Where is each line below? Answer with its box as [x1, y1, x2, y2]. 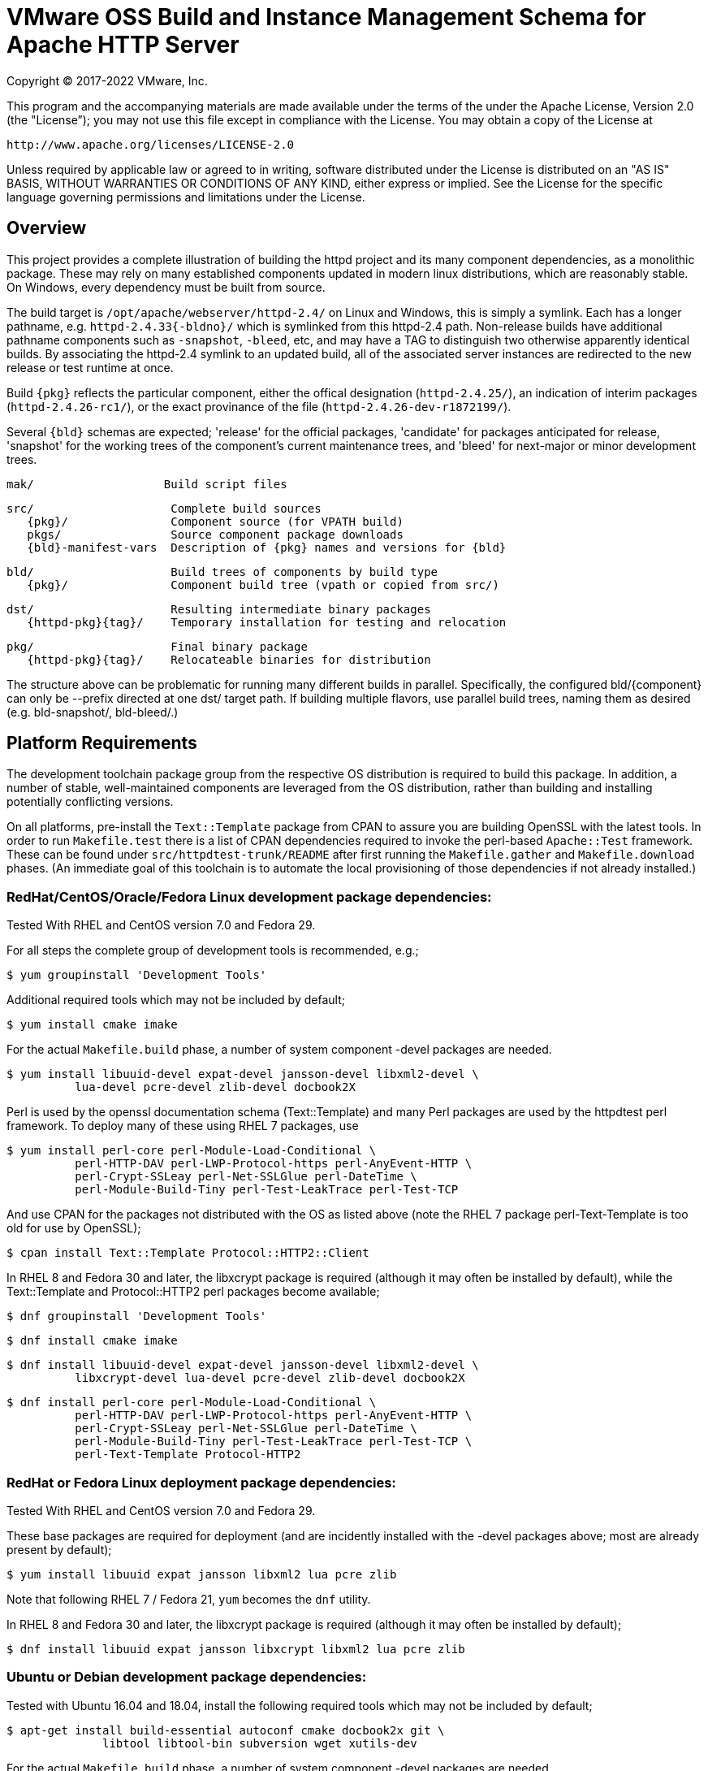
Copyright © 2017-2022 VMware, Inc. [6, 73, 208, 88]
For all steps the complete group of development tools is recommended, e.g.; [6, 943, 419, 958]
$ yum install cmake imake [6, 1018, 178, 1032]
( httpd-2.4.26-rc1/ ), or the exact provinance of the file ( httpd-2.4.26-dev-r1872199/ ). [6, 399, 512, 414]
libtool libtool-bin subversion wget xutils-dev [102, 1736, 417, 1750]
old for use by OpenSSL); [6, 1221, 141, 1236]
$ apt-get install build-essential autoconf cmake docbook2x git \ [6, 1723, 445, 1737]
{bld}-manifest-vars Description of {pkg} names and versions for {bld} [27, 540, 507, 554]
